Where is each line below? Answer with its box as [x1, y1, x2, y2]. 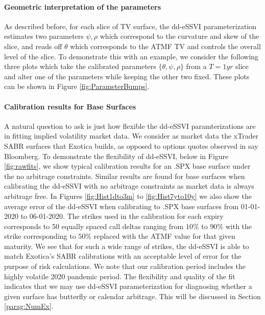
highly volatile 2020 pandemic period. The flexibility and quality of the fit [4, 271, 235, 281]
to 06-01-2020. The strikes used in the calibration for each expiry [20, 211, 224, 221]
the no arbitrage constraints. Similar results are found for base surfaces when [4, 170, 245, 181]
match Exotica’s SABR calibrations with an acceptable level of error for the [4, 251, 242, 261]
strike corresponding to [4, 231, 76, 241]
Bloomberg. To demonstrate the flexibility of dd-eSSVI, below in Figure [4, 150, 229, 161]
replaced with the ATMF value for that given [93, 231, 235, 241]
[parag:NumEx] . [4, 301, 54, 311]
